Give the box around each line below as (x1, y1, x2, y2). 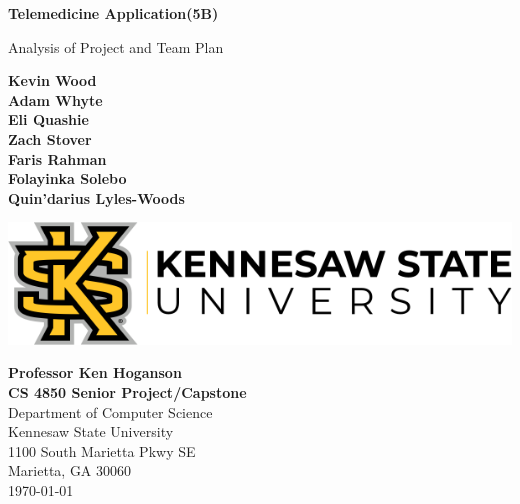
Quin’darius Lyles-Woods (8, 187, 185, 208)
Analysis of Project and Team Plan (8, 36, 224, 57)
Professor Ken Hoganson (8, 362, 182, 383)
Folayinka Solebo (8, 168, 127, 189)
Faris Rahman (8, 148, 107, 169)
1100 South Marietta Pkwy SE (8, 440, 196, 461)
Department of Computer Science (8, 401, 213, 422)
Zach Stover (8, 128, 92, 149)
